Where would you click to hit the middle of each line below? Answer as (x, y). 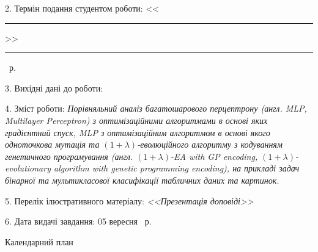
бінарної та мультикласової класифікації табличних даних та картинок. (142, 180)
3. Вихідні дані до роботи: (54, 88)
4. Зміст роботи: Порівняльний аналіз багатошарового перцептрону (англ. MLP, (156, 108)
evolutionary (28, 168)
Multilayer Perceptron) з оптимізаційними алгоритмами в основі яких (136, 120)
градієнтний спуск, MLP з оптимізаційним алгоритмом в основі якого (138, 132)
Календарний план (39, 241)
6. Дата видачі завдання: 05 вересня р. (78, 221)
